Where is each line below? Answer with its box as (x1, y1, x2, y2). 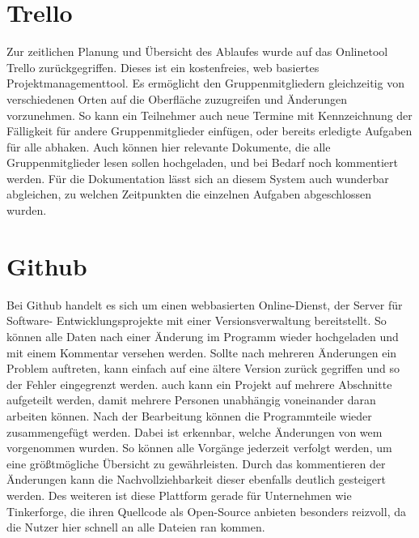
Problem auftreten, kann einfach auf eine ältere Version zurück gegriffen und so (6, 360, 400, 377)
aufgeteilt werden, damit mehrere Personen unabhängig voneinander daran (6, 391, 376, 408)
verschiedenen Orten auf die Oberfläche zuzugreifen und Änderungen (6, 90, 348, 107)
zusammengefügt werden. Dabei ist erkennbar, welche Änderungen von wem (6, 423, 383, 440)
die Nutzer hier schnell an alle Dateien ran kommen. (6, 519, 265, 536)
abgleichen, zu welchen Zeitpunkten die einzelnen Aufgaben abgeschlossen (6, 186, 371, 203)
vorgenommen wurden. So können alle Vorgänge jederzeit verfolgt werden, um (6, 439, 392, 456)
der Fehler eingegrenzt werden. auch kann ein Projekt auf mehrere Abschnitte (6, 375, 392, 392)
